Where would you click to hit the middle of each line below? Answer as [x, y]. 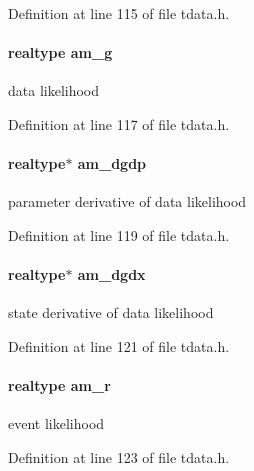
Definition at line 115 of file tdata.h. [119, 13]
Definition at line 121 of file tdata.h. [119, 345]
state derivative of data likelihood [111, 312]
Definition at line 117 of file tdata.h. [119, 123]
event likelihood [56, 423]
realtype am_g [60, 52]
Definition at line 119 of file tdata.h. [119, 234]
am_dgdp [112, 163]
